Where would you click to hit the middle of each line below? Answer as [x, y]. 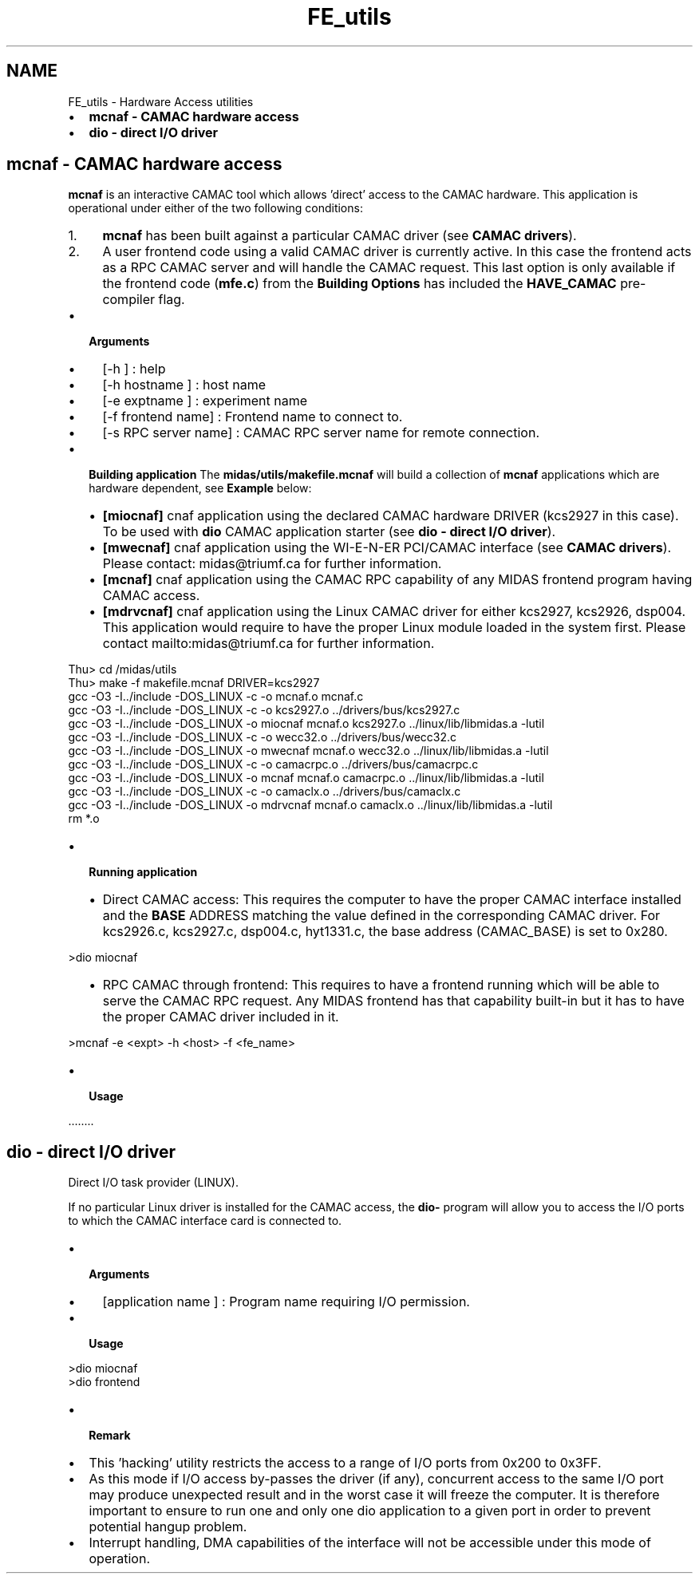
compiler [129, 300]
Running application [143, 872]
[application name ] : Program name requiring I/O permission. [286, 1302]
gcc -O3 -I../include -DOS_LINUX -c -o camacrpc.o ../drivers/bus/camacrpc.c [273, 764]
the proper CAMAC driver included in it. [221, 1017]
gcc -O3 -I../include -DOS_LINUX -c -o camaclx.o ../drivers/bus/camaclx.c [265, 792]
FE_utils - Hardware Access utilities [161, 101]
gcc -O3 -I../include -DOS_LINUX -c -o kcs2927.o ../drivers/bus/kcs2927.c [264, 710]
